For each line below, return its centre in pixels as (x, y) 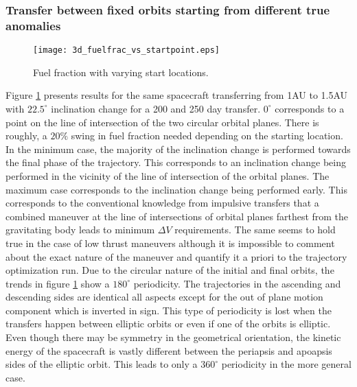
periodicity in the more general (286, 364)
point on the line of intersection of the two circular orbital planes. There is (162, 122)
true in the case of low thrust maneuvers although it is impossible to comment (170, 243)
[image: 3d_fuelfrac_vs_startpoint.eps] (127, 50)
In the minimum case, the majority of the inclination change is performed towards (178, 149)
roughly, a (26, 136)
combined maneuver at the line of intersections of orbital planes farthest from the (177, 216)
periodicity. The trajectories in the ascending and (237, 283)
